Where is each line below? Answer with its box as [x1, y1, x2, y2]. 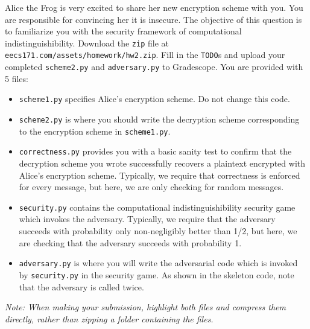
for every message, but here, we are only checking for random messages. [19, 180, 284, 193]
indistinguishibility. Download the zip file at [5, 36, 169, 49]
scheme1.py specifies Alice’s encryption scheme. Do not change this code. [19, 92, 290, 105]
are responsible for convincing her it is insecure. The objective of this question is [5, 13, 302, 25]
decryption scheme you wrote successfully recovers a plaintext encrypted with [19, 156, 306, 169]
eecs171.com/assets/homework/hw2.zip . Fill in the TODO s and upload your [5, 48, 285, 61]
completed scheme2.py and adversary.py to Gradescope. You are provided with [5, 60, 303, 73]
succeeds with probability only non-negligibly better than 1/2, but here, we [19, 225, 297, 237]
